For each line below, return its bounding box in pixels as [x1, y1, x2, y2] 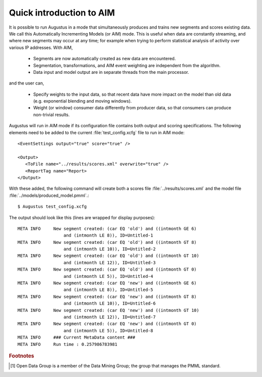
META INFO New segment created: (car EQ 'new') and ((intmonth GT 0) [17, 321, 197, 326]
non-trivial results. [33, 112, 70, 118]
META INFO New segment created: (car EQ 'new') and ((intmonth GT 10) [17, 308, 199, 313]
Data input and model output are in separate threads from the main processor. [33, 69, 189, 75]
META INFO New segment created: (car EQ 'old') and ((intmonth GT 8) [17, 240, 197, 245]
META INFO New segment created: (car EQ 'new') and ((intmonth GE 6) [17, 280, 197, 286]
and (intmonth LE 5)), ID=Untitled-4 [63, 274, 153, 279]
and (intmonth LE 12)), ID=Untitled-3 [63, 260, 156, 265]
